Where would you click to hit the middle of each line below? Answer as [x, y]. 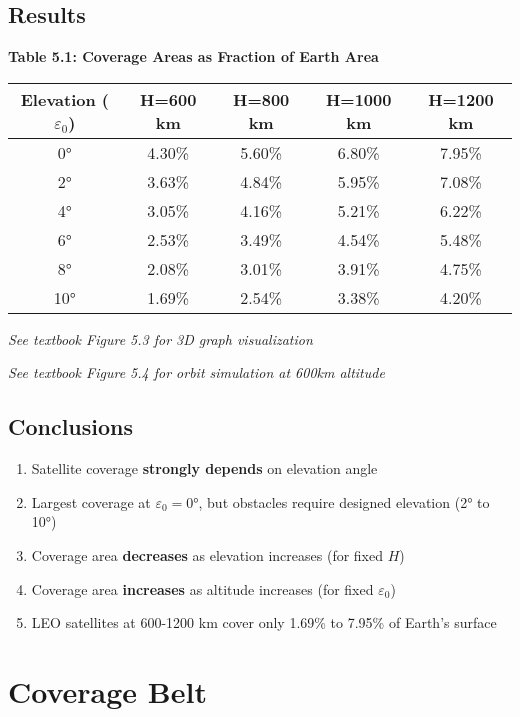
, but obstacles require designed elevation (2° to [344, 501]
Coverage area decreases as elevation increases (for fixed [207, 554]
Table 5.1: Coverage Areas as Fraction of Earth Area [193, 56]
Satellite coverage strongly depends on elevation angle [204, 468]
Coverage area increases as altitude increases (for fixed [202, 588]
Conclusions [71, 426]
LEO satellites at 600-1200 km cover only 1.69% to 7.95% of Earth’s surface [264, 622]
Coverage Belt [107, 690]
